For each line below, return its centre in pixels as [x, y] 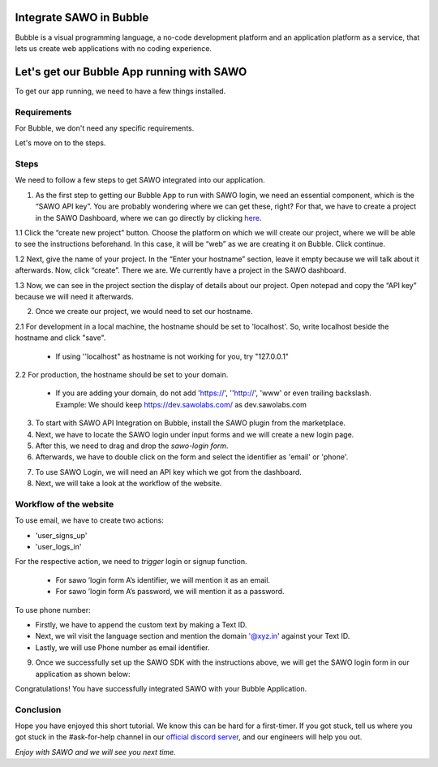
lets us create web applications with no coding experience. [114, 48]
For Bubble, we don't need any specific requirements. [105, 128]
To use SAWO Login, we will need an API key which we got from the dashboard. [168, 472]
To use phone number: [53, 610]
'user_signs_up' [61, 535]
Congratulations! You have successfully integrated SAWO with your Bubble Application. [161, 688]
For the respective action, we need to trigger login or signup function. [131, 562]
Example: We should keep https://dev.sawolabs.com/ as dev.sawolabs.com [181, 404]
